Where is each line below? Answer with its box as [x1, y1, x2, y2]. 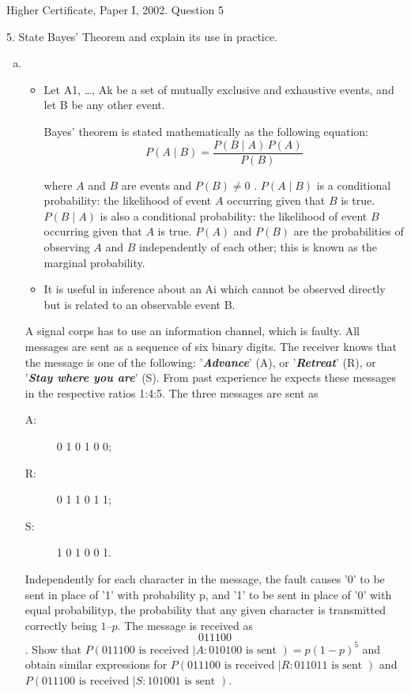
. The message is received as [117, 617, 253, 633]
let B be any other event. [43, 96, 165, 113]
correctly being [25, 617, 97, 633]
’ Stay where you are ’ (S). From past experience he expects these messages [25, 369, 397, 386]
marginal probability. [43, 254, 145, 270]
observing [43, 239, 90, 255]
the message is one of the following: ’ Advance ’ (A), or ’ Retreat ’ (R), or [25, 353, 376, 370]
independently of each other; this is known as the [139, 239, 377, 255]
